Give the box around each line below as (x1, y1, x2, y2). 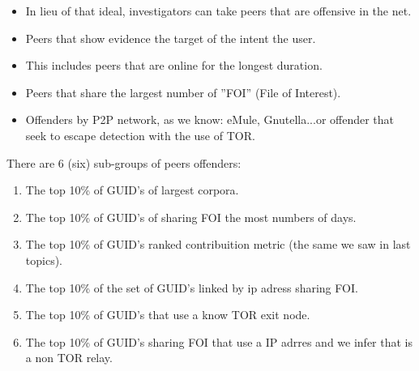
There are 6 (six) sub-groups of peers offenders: (6, 154, 242, 171)
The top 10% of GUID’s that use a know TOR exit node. (25, 306, 310, 323)
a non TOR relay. (25, 349, 113, 366)
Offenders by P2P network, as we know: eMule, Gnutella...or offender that (25, 111, 395, 128)
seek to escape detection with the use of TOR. (25, 126, 255, 143)
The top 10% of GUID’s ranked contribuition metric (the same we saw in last (25, 236, 411, 253)
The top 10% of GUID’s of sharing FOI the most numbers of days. (25, 208, 357, 225)
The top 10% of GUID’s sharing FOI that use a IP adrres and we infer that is (25, 333, 413, 350)
